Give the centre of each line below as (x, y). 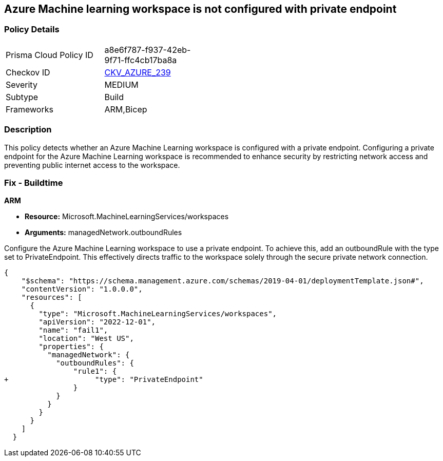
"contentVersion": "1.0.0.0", (82, 289)
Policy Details (32, 30)
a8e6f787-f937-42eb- (148, 50)
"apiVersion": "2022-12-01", (97, 322)
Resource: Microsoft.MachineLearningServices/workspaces (127, 217)
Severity (22, 84)
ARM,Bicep (126, 109)
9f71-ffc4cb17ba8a (141, 60)
